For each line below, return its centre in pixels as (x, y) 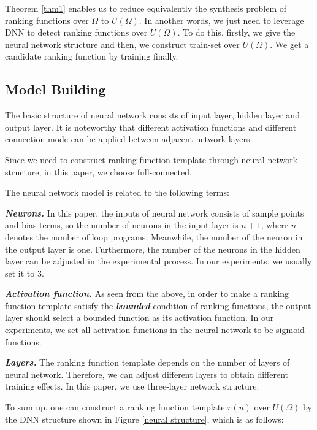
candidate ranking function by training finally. (92, 56)
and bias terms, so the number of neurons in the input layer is (122, 225)
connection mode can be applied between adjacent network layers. (129, 139)
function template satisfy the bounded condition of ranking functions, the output (158, 305)
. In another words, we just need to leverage (221, 20)
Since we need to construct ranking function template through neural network (151, 159)
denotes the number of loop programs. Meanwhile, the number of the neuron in (154, 236)
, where (275, 225)
